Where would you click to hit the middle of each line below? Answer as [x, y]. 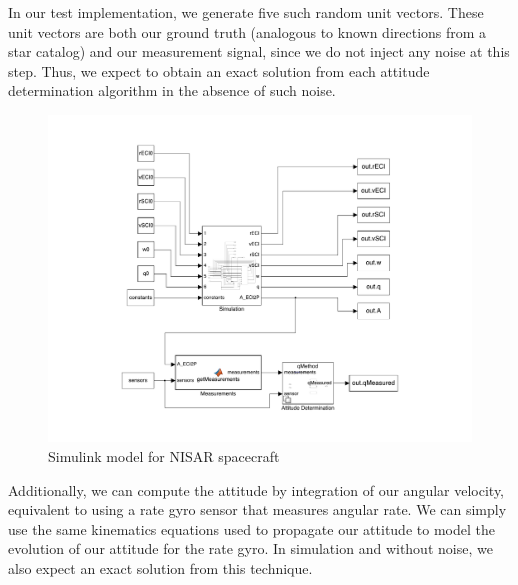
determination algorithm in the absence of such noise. [172, 90]
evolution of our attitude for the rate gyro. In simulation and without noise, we [250, 548]
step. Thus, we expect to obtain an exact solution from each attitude [219, 70]
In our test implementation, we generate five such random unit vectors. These [246, 12]
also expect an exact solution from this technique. [160, 568]
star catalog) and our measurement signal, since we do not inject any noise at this [259, 51]
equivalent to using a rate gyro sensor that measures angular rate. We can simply [257, 509]
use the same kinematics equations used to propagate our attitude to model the [251, 528]
